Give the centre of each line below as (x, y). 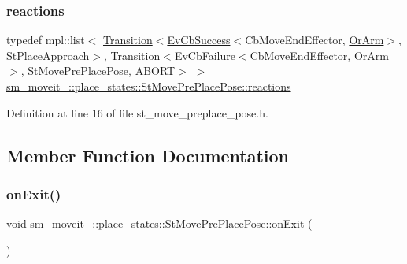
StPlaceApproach (48, 55)
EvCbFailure (205, 55)
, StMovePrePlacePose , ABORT (98, 71)
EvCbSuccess (199, 40)
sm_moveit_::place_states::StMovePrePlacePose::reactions (149, 86)
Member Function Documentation (148, 155)
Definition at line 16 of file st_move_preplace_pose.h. (137, 112)
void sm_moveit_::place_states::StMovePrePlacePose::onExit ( (159, 223)
